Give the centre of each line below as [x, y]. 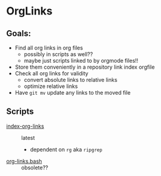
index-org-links [25, 126]
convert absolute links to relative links [71, 80]
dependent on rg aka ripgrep [66, 149]
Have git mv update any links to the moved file [73, 93]
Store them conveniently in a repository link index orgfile [85, 67]
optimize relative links [51, 86]
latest [28, 137]
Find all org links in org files [49, 48]
